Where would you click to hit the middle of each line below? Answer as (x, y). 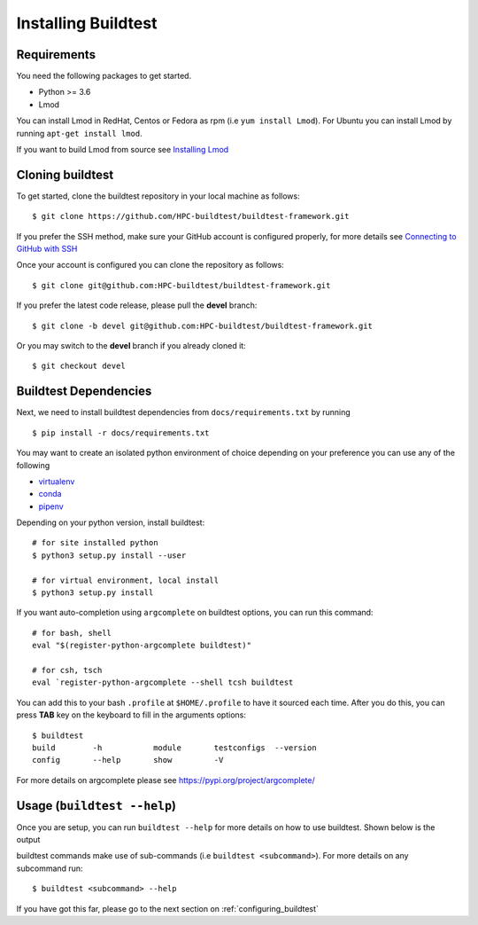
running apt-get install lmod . (79, 133)
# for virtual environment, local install (126, 580)
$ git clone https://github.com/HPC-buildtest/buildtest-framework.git (191, 216)
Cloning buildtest (65, 174)
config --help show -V (128, 760)
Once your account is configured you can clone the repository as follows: (150, 265)
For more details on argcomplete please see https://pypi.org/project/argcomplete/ (166, 780)
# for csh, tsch (67, 670)
